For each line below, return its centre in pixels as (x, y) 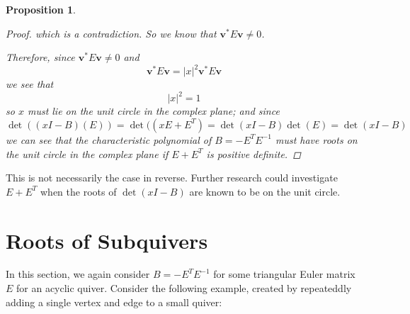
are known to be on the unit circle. (265, 191)
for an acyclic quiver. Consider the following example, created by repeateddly (184, 288)
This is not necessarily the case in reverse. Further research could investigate (172, 178)
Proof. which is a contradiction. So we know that (111, 33)
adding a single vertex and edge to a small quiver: (114, 302)
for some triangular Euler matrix (284, 274)
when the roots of (78, 191)
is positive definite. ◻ (254, 153)
